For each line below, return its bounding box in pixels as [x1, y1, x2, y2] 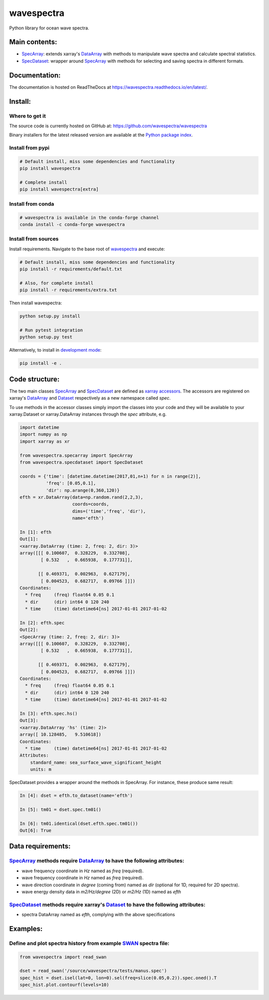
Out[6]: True [19, 828, 52, 833]
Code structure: [9, 375, 60, 384]
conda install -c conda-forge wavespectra [19, 221, 125, 227]
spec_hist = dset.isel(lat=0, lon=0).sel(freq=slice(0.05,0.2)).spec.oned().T [19, 975, 217, 981]
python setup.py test [19, 334, 73, 340]
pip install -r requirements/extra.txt [19, 287, 117, 293]
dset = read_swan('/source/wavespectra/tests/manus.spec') [19, 968, 167, 974]
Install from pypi [9, 145, 50, 152]
